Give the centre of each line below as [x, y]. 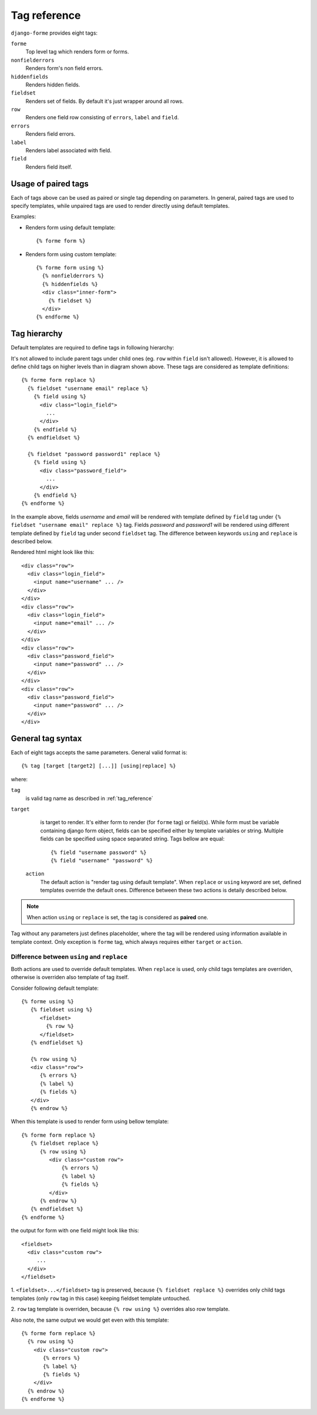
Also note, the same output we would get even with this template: [90, 1320]
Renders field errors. [50, 134]
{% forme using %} [48, 1001]
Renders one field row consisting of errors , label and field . [102, 117]
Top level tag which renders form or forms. [77, 52]
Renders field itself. [49, 167]
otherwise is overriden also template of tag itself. [70, 977]
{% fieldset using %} [61, 1010]
